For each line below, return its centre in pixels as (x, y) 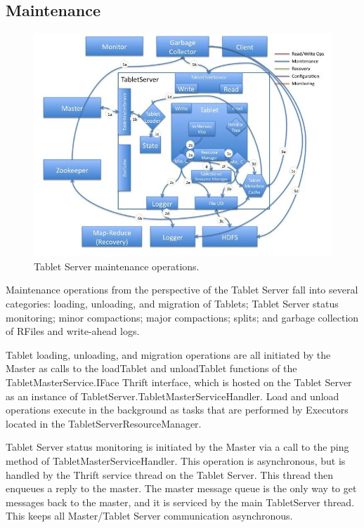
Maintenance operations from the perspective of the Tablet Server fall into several (182, 290)
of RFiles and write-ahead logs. (73, 331)
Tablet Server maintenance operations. (117, 266)
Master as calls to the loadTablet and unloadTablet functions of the (151, 368)
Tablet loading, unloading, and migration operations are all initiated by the (168, 354)
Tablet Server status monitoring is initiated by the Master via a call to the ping (177, 447)
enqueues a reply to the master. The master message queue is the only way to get (181, 488)
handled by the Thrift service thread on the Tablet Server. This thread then (169, 474)
